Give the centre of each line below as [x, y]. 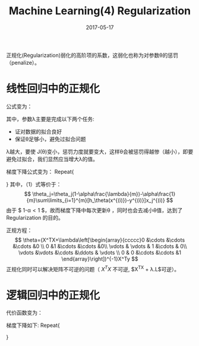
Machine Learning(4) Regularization [100, 11]
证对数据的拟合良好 [38, 131]
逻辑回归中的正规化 [53, 295]
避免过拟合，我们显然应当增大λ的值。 [52, 159]
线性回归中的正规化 [53, 89]
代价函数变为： [24, 313]
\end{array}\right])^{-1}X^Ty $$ [100, 259]
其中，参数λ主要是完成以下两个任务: [50, 119]
